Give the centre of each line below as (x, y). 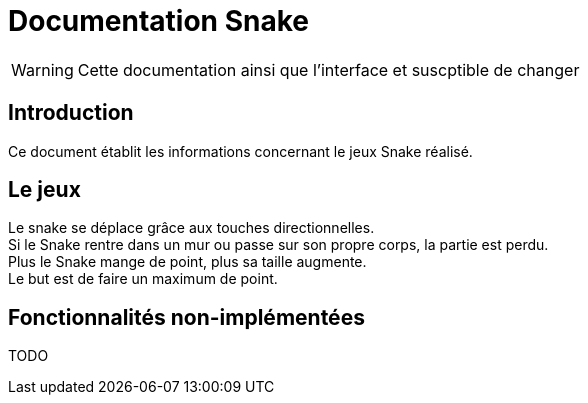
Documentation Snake (158, 21)
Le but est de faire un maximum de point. (143, 279)
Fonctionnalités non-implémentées (186, 317)
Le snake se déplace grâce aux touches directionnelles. (191, 228)
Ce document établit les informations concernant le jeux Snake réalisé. (240, 151)
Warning (42, 69)
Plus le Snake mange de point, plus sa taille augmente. (187, 262)
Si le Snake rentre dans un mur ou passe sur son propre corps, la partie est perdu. (278, 245)
